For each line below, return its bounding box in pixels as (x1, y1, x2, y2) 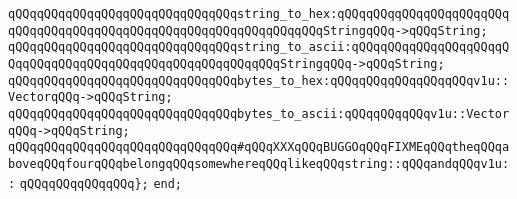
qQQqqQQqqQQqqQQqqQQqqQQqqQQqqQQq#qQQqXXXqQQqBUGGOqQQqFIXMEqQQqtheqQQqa (8, 140, 510, 155)
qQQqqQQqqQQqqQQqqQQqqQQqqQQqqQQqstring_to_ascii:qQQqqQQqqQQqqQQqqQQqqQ (8, 40, 510, 55)
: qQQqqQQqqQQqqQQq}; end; (8, 176, 183, 191)
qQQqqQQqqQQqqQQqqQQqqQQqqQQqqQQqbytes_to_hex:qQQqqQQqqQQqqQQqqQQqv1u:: (8, 73, 510, 88)
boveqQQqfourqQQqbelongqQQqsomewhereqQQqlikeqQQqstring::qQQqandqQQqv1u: (8, 156, 510, 171)
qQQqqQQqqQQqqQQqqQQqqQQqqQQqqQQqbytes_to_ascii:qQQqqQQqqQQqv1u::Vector (8, 106, 510, 121)
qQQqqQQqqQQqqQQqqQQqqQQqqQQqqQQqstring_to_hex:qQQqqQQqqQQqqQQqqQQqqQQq (8, 7, 510, 21)
